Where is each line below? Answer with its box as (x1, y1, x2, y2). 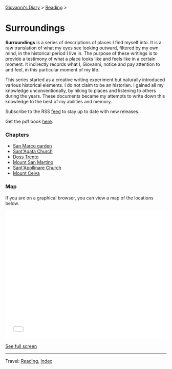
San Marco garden (12, 143, 52, 149)
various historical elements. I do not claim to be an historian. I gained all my (5, 82, 164, 88)
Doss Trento (12, 154, 39, 160)
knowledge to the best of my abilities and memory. (5, 98, 112, 104)
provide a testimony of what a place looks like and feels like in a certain (5, 56, 156, 62)
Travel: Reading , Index (5, 358, 53, 364)
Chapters (5, 131, 29, 138)
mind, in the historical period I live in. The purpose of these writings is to (5, 50, 158, 56)
